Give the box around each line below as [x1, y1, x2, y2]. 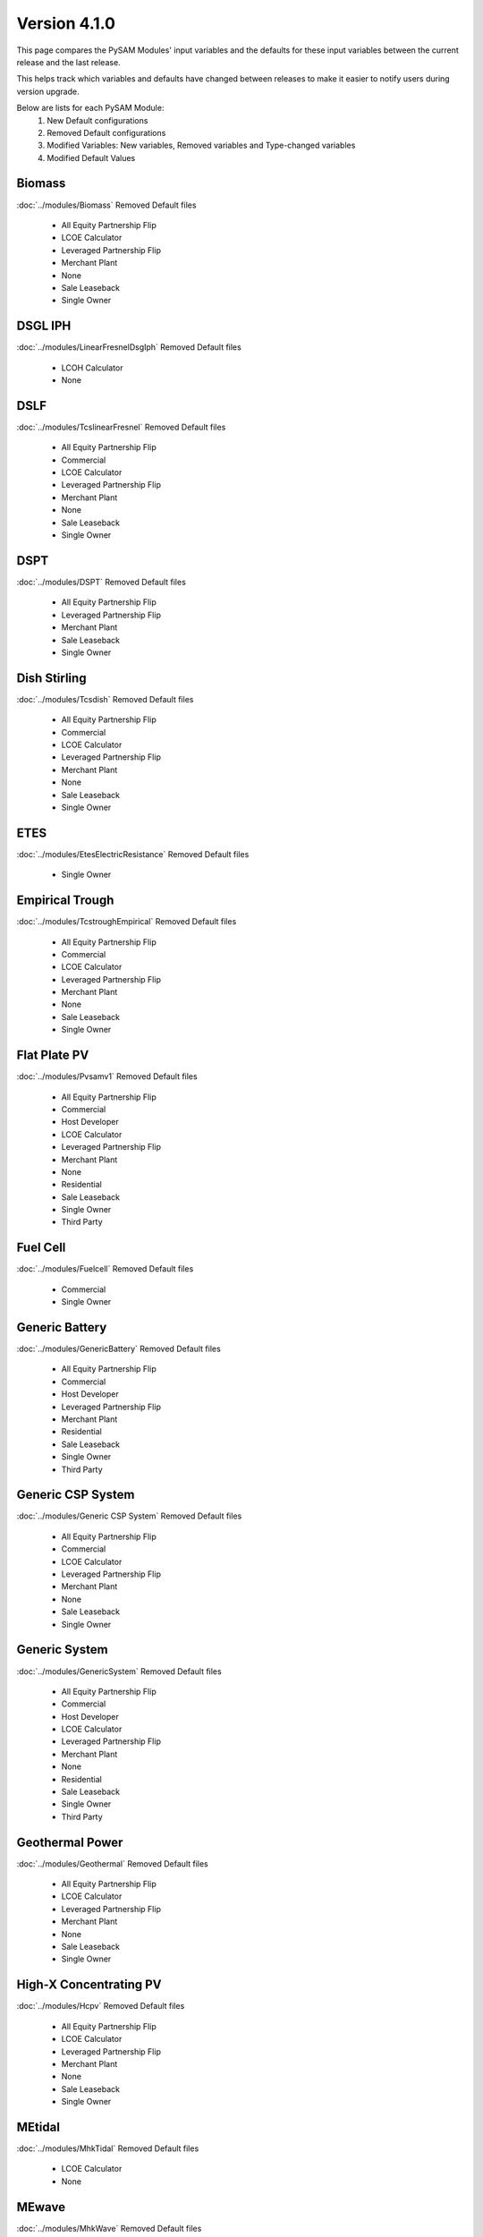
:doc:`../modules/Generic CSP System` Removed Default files [16, 1510, 242, 1521]
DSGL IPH [16, 319, 72, 334]
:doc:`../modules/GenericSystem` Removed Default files [16, 1665, 223, 1677]
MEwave [16, 2199, 66, 2215]
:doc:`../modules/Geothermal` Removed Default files [16, 1858, 209, 1869]
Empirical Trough [16, 893, 114, 908]
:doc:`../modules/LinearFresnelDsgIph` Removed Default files [16, 342, 241, 353]
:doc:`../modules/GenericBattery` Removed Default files [16, 1343, 221, 1355]
